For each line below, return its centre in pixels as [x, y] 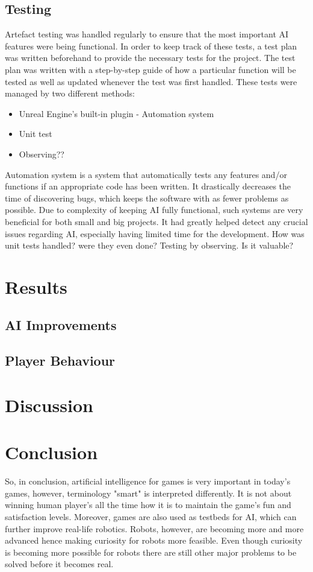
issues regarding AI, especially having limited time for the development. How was [155, 233]
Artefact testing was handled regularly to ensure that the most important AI [147, 34]
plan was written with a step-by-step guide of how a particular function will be [150, 69]
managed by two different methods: [70, 93]
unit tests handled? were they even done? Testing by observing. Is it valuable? [149, 245]
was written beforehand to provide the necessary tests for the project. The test [150, 58]
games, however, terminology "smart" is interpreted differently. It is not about [148, 493]
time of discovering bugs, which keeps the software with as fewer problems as [147, 198]
